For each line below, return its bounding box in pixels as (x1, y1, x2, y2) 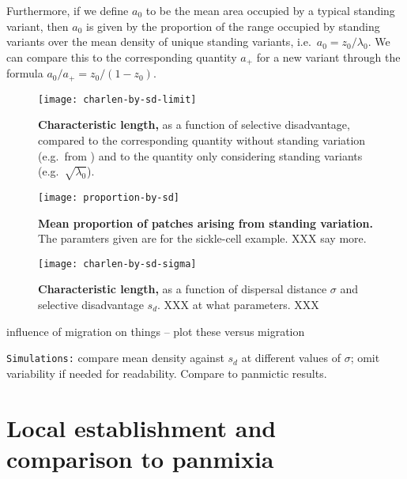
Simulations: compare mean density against (6, 349, 224, 366)
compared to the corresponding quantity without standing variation (38, 131, 366, 148)
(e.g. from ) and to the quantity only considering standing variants (38, 147, 363, 164)
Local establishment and (6, 411, 277, 443)
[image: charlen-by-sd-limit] (38, 93, 197, 105)
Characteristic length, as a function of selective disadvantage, (38, 116, 350, 133)
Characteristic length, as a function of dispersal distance (38, 281, 327, 297)
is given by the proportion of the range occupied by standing (86, 17, 380, 34)
